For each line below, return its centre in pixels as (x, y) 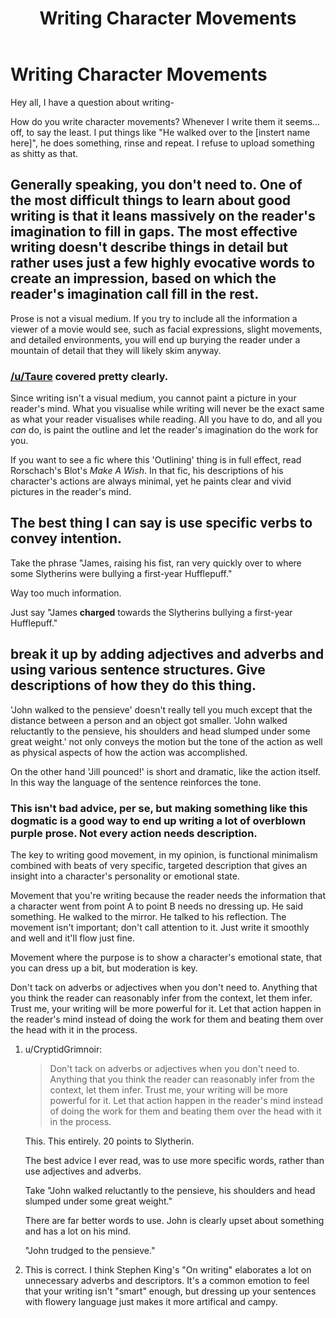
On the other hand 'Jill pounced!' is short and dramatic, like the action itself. (165, 771)
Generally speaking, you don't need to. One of (156, 185)
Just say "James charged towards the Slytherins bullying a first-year (151, 612)
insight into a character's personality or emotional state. (125, 876)
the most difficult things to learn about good (151, 200)
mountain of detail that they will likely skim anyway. (116, 350)
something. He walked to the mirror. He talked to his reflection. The (148, 916)
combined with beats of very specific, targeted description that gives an (159, 865)
